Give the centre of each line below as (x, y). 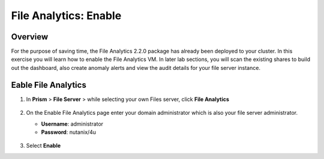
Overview (30, 37)
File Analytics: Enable (66, 16)
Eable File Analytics (49, 85)
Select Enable (43, 146)
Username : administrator (72, 124)
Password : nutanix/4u (68, 132)
